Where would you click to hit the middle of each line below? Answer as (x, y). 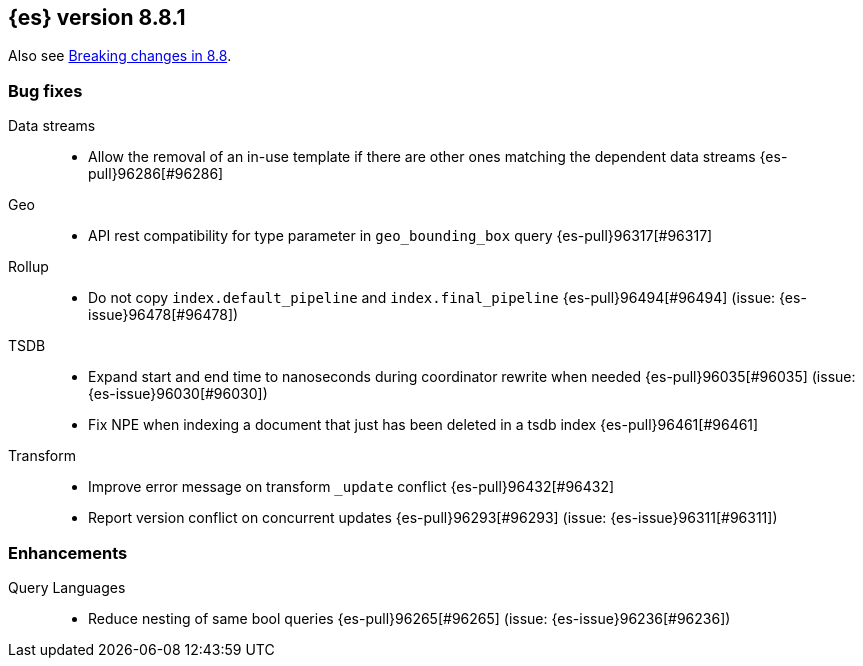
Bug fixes (45, 90)
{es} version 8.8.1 (97, 17)
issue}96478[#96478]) (163, 315)
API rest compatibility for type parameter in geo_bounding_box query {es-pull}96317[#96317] (400, 236)
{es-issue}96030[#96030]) (178, 394)
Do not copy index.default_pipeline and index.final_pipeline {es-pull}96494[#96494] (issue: (432, 298)
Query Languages (67, 587)
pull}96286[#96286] (156, 174)
